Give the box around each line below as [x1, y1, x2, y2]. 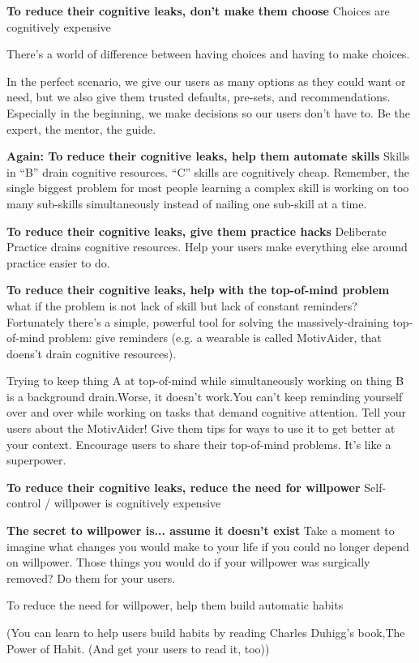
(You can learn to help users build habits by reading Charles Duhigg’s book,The [6, 624, 405, 640]
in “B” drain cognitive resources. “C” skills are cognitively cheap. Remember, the [6, 163, 410, 180]
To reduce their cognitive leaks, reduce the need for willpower [6, 478, 361, 495]
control [6, 494, 41, 511]
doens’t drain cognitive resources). [6, 344, 177, 361]
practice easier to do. [6, 254, 110, 271]
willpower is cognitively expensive [53, 494, 221, 511]
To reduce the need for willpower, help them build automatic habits [6, 597, 344, 614]
